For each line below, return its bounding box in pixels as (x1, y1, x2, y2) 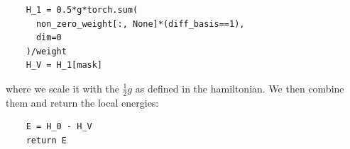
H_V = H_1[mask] (26, 60, 103, 71)
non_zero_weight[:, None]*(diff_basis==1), (35, 18, 245, 29)
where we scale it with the (6, 81, 119, 95)
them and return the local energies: (6, 95, 159, 109)
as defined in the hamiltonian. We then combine (135, 81, 344, 95)
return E (26, 135, 67, 145)
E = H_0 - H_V (26, 121, 92, 132)
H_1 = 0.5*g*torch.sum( (26, 5, 138, 15)
